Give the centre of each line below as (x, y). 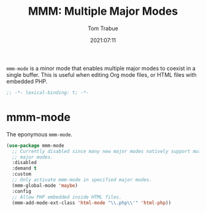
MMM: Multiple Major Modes (103, 11)
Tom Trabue (103, 28)
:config (22, 191)
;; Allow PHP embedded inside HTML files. (67, 197)
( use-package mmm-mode (35, 146)
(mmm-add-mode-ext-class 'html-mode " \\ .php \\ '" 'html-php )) (92, 203)
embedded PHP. (27, 81)
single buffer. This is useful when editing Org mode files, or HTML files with (102, 74)
